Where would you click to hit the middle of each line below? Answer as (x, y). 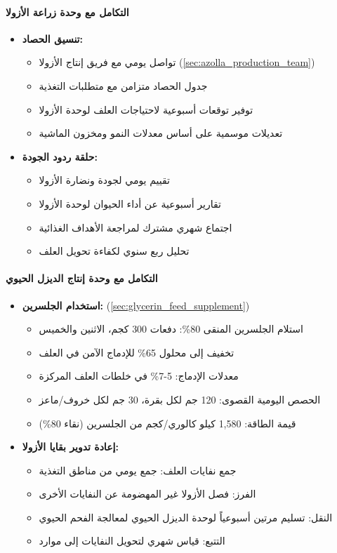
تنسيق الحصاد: (52, 38)
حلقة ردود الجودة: (60, 156)
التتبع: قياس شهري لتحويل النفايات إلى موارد (132, 541)
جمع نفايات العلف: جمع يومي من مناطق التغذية (138, 470)
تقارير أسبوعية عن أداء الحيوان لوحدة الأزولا (130, 203)
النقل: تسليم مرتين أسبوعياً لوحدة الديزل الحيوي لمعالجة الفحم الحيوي (186, 517)
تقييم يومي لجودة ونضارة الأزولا (104, 180)
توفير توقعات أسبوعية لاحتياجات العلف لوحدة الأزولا (146, 109)
